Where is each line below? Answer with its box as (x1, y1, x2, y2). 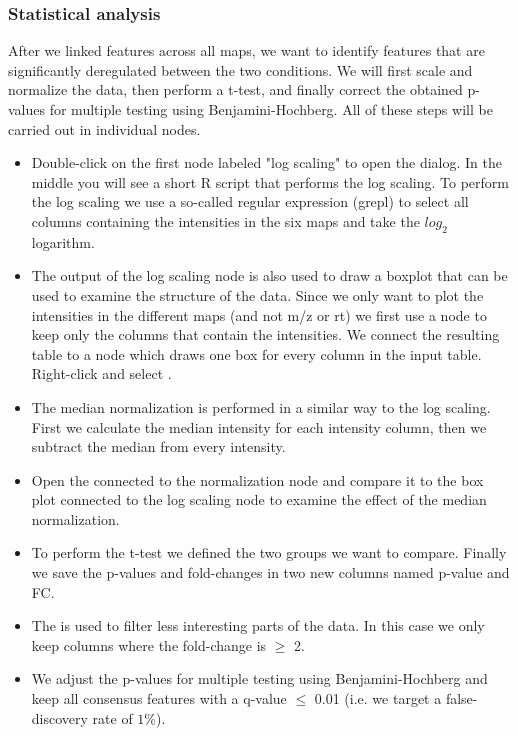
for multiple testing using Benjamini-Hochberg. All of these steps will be (49, 99, 493, 119)
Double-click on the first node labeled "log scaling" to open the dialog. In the (31, 152, 502, 173)
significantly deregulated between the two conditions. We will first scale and (8, 59, 473, 80)
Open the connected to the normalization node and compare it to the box (31, 469, 484, 490)
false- (445, 688, 478, 709)
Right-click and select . (31, 363, 172, 384)
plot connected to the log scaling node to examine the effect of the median (31, 489, 487, 510)
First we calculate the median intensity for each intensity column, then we (31, 416, 487, 437)
